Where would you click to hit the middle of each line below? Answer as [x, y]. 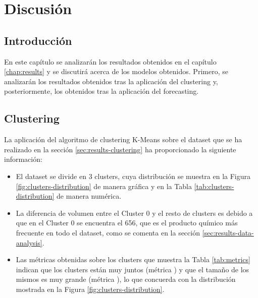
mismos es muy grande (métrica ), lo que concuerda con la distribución [126, 279]
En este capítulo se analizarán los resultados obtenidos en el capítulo [110, 61]
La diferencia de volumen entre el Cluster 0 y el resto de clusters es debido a [134, 213]
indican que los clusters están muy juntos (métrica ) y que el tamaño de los [133, 269]
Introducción [38, 40]
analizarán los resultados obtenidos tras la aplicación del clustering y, [111, 81]
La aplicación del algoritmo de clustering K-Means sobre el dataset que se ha [123, 139]
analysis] [29, 242]
